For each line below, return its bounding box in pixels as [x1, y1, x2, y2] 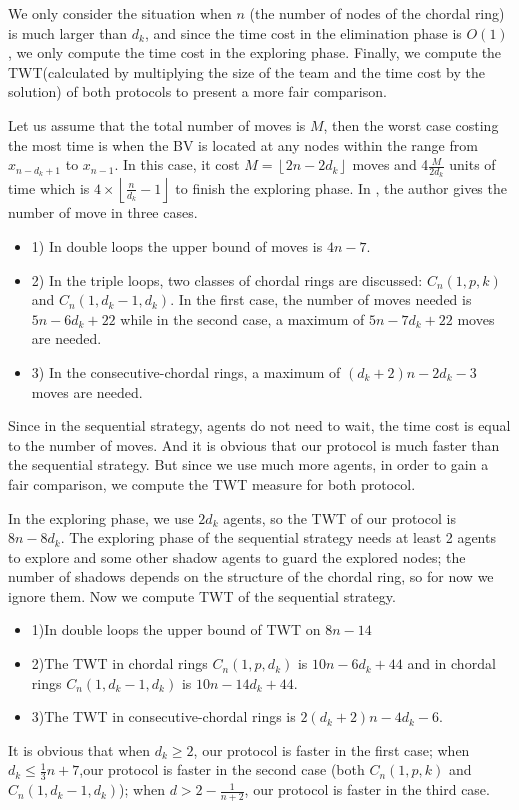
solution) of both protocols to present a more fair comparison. [8, 81, 387, 102]
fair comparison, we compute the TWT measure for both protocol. [8, 473, 416, 494]
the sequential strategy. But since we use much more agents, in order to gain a [8, 454, 489, 475]
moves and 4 [352, 154, 429, 175]
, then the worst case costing [323, 114, 499, 135]
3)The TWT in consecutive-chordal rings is [31, 706, 296, 727]
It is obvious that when [8, 739, 151, 760]
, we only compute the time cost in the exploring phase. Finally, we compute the [8, 42, 502, 63]
